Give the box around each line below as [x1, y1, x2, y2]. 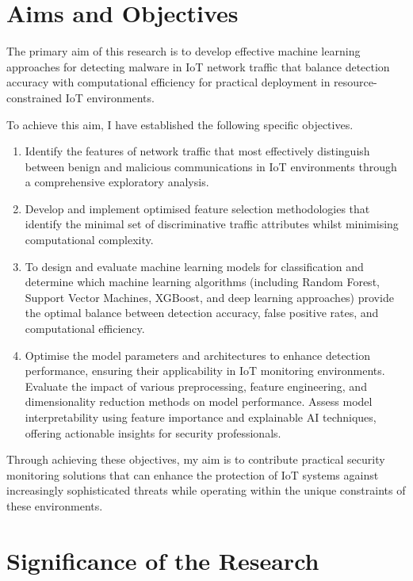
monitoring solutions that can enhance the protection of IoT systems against [6, 466, 379, 483]
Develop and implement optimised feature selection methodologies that [25, 200, 370, 216]
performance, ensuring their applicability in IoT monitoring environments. [25, 362, 385, 379]
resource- [334, 74, 377, 90]
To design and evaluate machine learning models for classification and [25, 258, 364, 274]
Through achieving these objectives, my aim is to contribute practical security [6, 451, 385, 468]
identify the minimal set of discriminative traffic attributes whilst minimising [25, 216, 399, 232]
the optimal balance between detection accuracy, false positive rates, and [25, 304, 379, 321]
